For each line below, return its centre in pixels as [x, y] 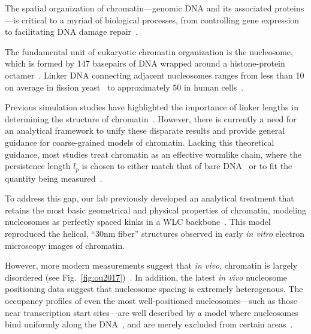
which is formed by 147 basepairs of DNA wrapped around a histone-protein [145, 63]
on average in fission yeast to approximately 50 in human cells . [124, 87]
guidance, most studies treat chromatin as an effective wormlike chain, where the [153, 154]
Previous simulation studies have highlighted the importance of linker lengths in [152, 107]
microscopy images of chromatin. [65, 245]
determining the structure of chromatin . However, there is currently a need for [151, 118]
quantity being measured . [54, 178]
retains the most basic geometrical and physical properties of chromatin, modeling [156, 210]
